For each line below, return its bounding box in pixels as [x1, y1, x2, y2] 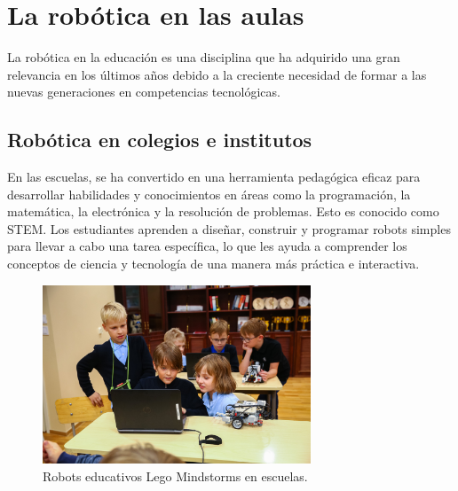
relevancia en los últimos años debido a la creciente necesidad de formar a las [7, 65, 427, 83]
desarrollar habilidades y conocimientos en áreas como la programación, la [7, 184, 411, 203]
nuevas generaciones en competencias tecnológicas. [7, 82, 280, 101]
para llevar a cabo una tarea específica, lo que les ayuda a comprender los [7, 237, 407, 255]
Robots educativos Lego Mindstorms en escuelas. [43, 466, 308, 485]
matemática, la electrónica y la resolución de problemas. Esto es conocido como [7, 202, 439, 221]
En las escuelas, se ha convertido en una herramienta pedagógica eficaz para [7, 168, 421, 186]
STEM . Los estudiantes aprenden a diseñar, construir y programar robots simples [7, 219, 451, 238]
